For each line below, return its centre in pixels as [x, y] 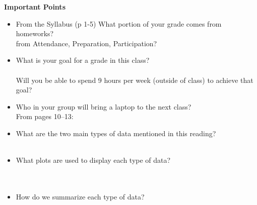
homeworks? [35, 33]
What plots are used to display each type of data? [93, 160]
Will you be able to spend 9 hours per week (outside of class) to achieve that [135, 80]
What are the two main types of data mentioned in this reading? [116, 133]
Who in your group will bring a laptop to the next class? [104, 106]
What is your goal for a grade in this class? [83, 60]
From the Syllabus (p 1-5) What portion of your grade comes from [119, 23]
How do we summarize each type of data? [80, 196]
